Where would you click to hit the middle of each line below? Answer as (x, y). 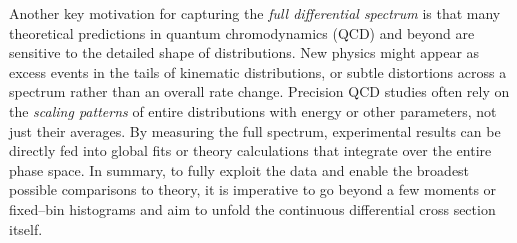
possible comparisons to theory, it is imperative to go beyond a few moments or (253, 189)
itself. (26, 228)
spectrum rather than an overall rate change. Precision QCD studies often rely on (259, 91)
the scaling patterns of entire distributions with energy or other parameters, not (253, 110)
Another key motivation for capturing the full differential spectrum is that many (255, 13)
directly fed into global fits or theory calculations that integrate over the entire (250, 150)
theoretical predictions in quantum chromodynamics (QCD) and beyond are (242, 32)
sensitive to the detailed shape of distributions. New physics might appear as (244, 52)
